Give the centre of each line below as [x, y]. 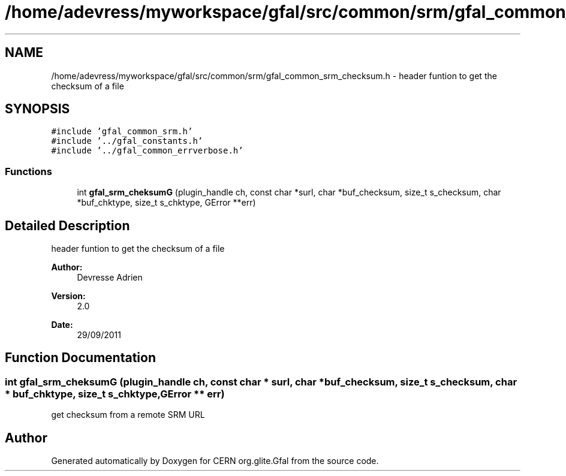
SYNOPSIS [37, 109]
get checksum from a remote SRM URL [128, 415]
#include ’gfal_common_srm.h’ [122, 132]
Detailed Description [67, 225]
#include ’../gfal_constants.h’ [127, 141]
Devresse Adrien [110, 278]
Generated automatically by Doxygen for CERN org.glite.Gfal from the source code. [215, 461]
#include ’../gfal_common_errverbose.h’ [147, 151]
